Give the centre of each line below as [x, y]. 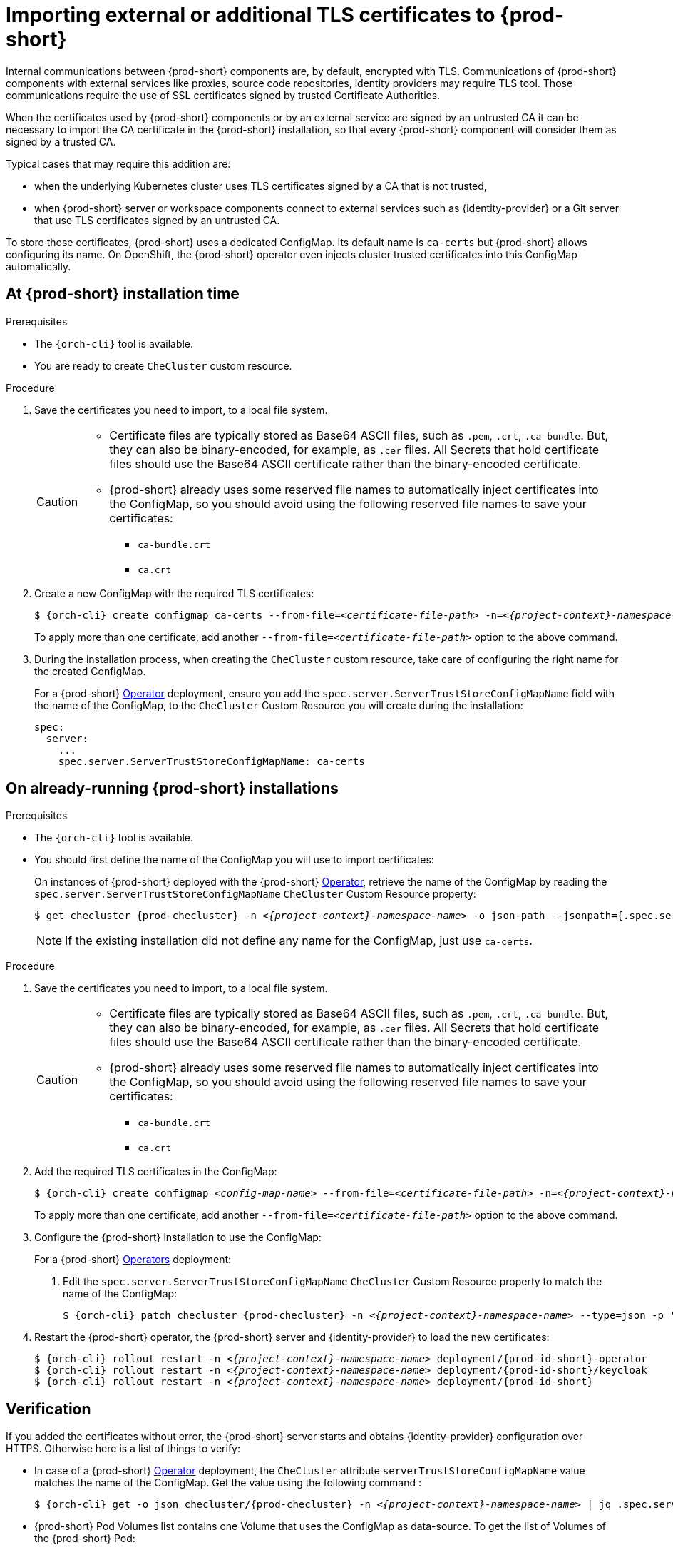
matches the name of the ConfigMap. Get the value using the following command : [228, 1483]
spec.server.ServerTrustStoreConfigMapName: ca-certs [211, 761]
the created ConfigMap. [90, 671]
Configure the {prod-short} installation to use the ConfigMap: [178, 1237]
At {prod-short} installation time [123, 294]
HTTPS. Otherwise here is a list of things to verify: [123, 1449]
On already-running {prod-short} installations [172, 789]
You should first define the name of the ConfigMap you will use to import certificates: [234, 860]
